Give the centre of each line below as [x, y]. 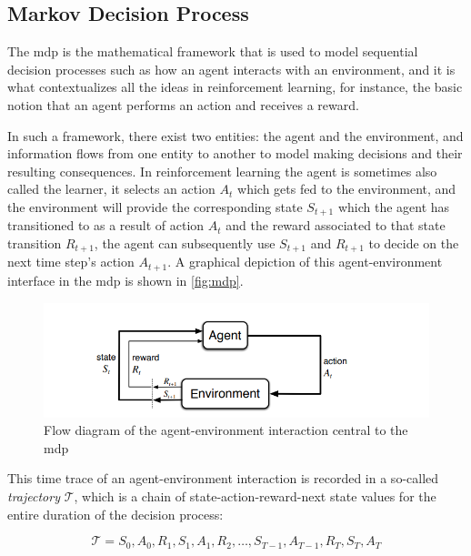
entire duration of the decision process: [115, 514]
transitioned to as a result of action [106, 225]
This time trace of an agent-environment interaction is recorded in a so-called [223, 478]
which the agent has [394, 206]
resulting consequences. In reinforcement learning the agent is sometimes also [222, 171]
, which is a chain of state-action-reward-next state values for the [255, 495]
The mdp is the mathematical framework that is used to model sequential [213, 51]
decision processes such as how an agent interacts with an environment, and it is [231, 69]
